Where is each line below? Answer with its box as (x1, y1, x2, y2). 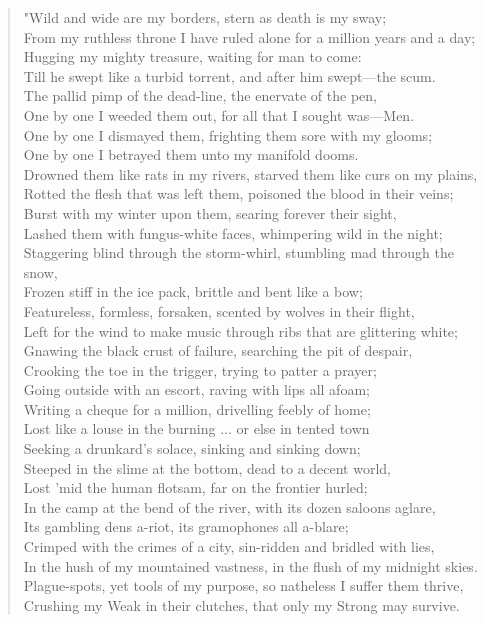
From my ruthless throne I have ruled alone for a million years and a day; (23, 26, 476, 47)
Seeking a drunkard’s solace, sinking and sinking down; (23, 438, 361, 459)
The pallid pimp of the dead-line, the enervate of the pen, (23, 85, 377, 106)
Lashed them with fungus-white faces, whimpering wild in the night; (23, 222, 443, 243)
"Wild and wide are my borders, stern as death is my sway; (23, 7, 387, 27)
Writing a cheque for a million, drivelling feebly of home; (23, 398, 371, 419)
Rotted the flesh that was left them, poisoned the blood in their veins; (23, 183, 454, 204)
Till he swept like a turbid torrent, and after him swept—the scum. (23, 65, 436, 86)
